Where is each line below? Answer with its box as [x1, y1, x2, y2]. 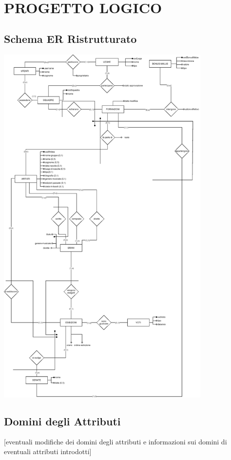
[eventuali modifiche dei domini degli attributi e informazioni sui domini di [4, 436, 227, 446]
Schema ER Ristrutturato [4, 31, 137, 46]
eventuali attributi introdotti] [4, 446, 92, 456]
